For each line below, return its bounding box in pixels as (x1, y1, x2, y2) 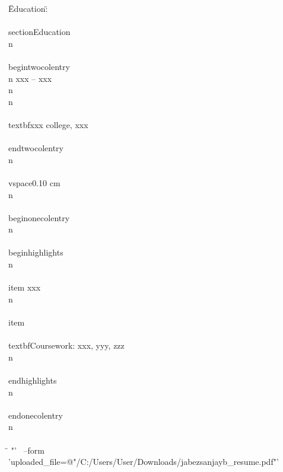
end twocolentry (8, 142, 64, 154)
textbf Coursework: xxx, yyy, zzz (8, 339, 125, 352)
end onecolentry (8, 409, 63, 421)
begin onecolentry (8, 211, 70, 224)
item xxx (8, 281, 41, 294)
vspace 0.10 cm (8, 176, 61, 189)
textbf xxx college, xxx (8, 118, 88, 130)
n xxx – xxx (8, 72, 52, 84)
